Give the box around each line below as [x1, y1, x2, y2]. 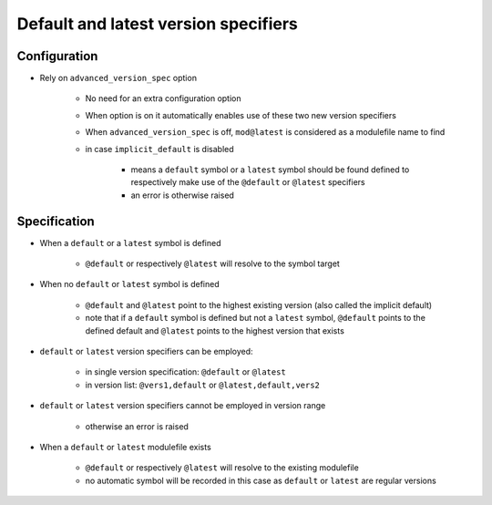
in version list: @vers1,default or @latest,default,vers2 [85, 379, 321, 390]
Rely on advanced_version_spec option [39, 73, 198, 84]
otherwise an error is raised [85, 420, 189, 432]
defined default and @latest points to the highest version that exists [85, 325, 345, 336]
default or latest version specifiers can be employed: [39, 346, 254, 357]
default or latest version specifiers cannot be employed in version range [39, 400, 326, 411]
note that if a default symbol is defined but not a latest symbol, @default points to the [85, 313, 425, 324]
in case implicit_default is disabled [85, 143, 234, 154]
